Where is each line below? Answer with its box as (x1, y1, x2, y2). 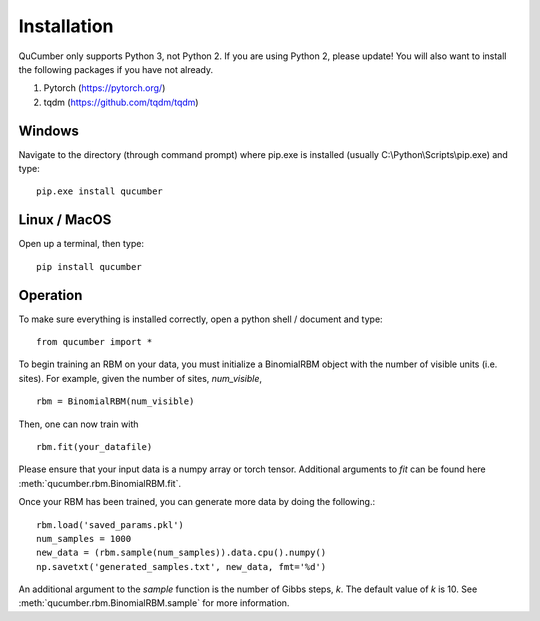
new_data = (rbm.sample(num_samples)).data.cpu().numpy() (36, 547, 327, 559)
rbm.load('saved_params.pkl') (36, 519, 185, 530)
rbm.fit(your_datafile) (36, 441, 153, 452)
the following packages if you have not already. (18, 63, 214, 75)
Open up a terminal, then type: (18, 238, 145, 250)
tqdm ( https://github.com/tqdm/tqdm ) (43, 96, 199, 108)
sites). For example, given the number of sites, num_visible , (18, 372, 263, 384)
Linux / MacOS (18, 211, 112, 229)
